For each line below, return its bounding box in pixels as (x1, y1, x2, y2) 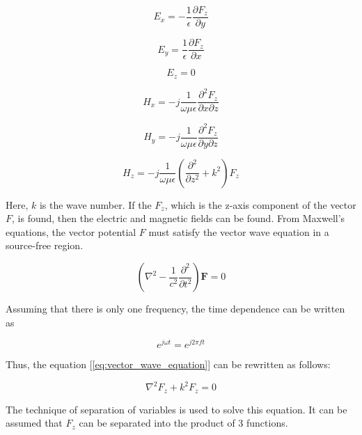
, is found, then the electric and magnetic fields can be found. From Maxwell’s (12, 211, 345, 226)
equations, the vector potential (6, 224, 136, 239)
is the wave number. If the (39, 197, 152, 212)
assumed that (6, 416, 63, 430)
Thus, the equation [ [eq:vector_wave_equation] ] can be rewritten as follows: (6, 357, 331, 372)
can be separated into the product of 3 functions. (79, 416, 288, 430)
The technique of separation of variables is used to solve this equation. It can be (6, 402, 347, 416)
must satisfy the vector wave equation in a (148, 224, 329, 239)
